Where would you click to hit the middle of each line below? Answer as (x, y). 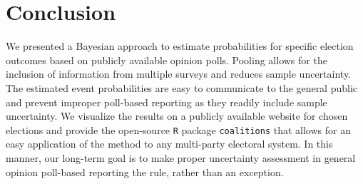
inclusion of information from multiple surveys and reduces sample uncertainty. (179, 74)
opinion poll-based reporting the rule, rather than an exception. (145, 172)
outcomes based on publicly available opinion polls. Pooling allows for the (167, 60)
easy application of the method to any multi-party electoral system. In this (169, 144)
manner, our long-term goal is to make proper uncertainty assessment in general (181, 157)
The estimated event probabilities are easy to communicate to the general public (182, 87)
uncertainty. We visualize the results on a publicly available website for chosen (177, 116)
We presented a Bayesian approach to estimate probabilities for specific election (180, 46)
